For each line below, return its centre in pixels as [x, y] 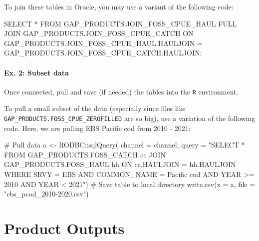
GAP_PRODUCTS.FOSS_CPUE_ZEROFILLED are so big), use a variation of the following [130, 118]
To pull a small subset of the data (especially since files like [95, 108]
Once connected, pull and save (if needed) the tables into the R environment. [121, 91]
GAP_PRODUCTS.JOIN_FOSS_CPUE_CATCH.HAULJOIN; [103, 53]
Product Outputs [64, 228]
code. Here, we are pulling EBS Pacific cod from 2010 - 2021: [97, 128]
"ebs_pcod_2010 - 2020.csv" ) [46, 194]
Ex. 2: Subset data [36, 72]
